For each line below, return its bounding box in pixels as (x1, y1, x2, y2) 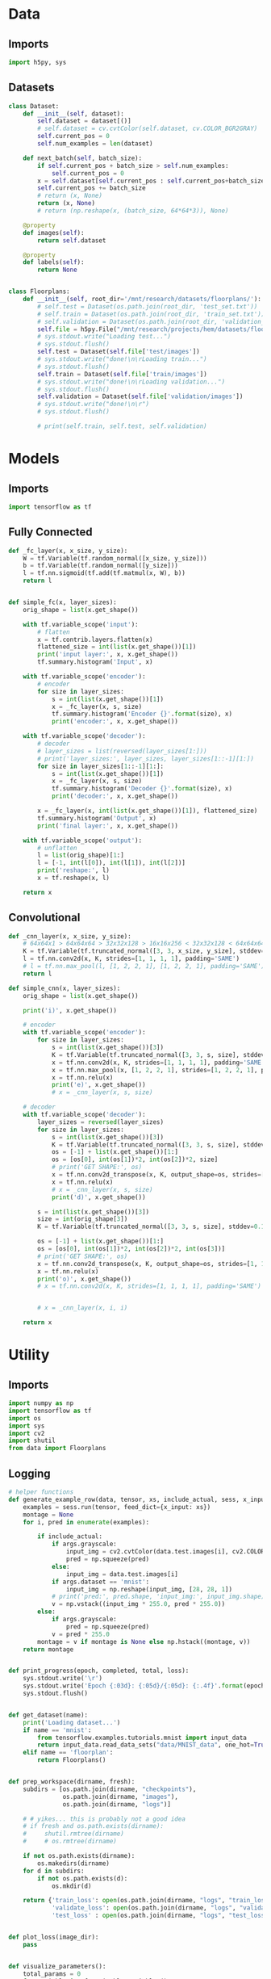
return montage (23, 1645, 74, 1654)
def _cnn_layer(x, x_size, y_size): (8, 932, 131, 941)
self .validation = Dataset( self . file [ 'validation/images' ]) (37, 392, 244, 400)
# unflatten (37, 844, 78, 852)
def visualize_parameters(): (8, 1962, 106, 1970)
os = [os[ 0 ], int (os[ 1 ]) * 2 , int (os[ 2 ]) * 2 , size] (51, 1155, 219, 1164)
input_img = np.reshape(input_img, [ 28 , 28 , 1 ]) (65, 1585, 232, 1593)
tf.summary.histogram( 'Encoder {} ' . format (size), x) (51, 710, 232, 719)
